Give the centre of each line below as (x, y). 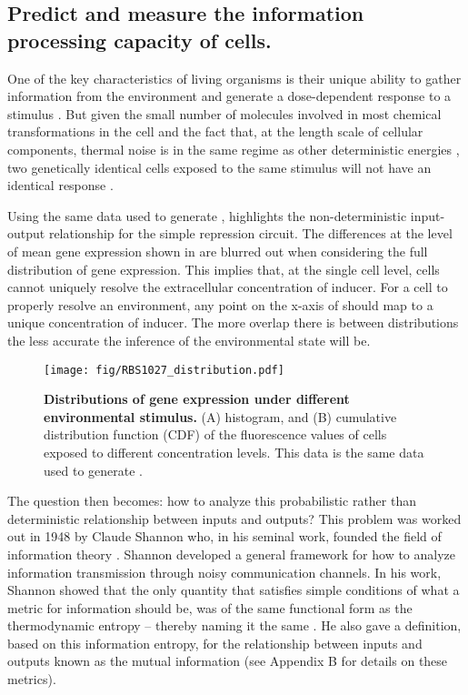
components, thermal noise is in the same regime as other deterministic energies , (234, 149)
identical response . (60, 185)
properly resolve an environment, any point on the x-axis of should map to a (220, 304)
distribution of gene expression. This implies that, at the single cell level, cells (224, 269)
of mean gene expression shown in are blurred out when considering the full (218, 251)
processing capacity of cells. (139, 40)
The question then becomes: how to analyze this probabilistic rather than (212, 501)
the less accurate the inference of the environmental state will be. (189, 340)
